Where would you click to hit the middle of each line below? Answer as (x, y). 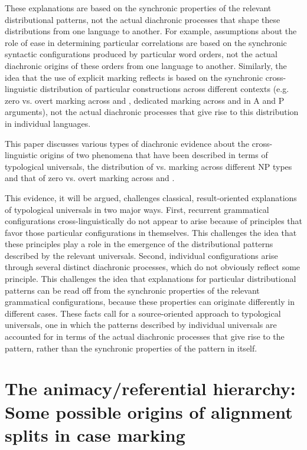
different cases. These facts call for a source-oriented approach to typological (143, 313)
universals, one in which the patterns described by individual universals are (141, 325)
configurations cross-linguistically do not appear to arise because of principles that (153, 221)
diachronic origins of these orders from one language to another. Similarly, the (146, 65)
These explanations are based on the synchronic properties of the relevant (138, 8)
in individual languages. (48, 123)
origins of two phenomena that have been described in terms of (154, 155)
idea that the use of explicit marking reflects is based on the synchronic (134, 77)
